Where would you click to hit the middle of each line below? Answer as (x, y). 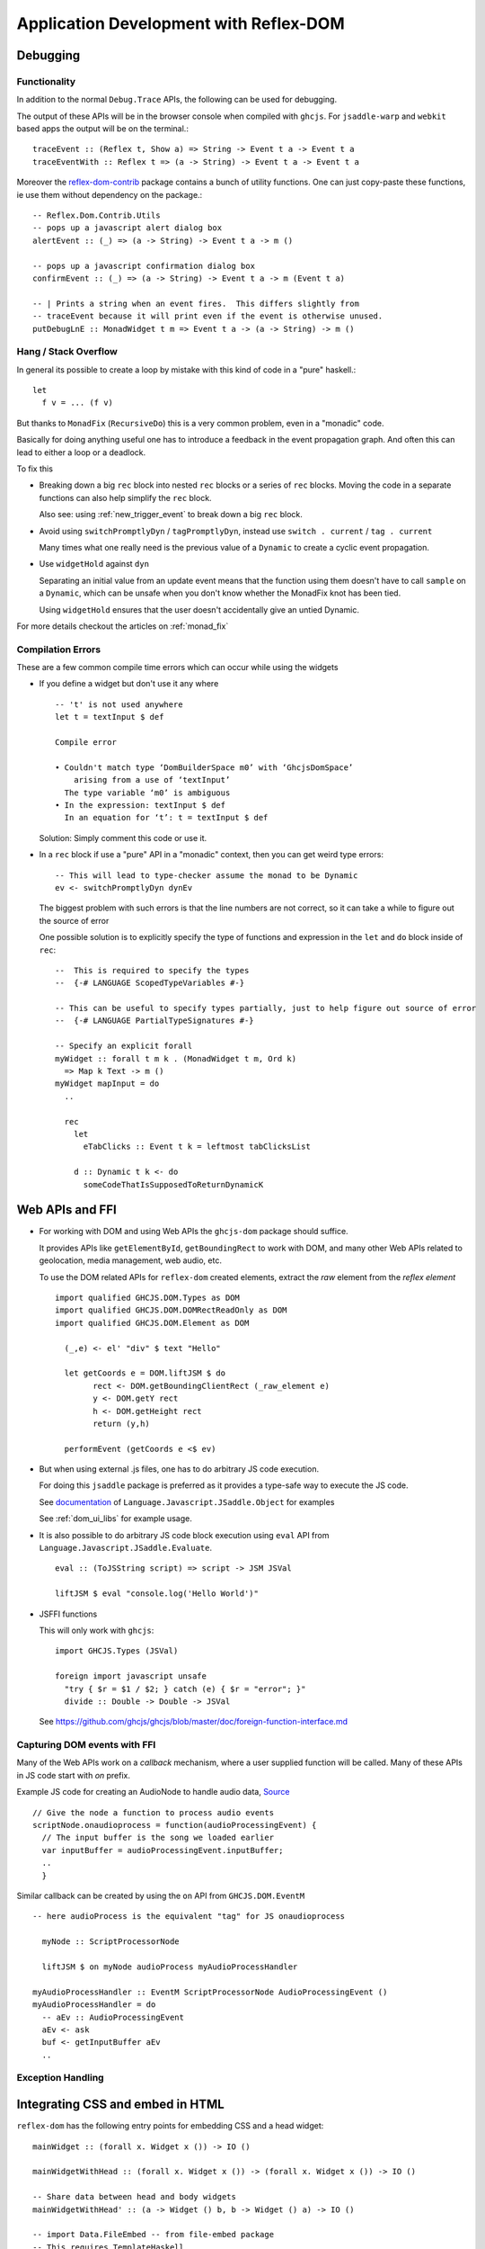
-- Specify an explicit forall (124, 1046)
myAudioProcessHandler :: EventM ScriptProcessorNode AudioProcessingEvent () (210, 1992)
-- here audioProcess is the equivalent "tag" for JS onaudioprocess (189, 1917)
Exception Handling (60, 2078)
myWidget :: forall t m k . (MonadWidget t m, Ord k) (176, 1058)
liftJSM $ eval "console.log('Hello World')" (157, 1594)
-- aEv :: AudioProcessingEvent (113, 2017)
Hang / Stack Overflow (67, 352)
